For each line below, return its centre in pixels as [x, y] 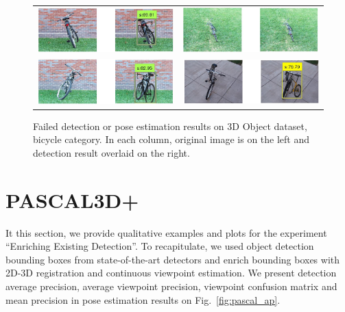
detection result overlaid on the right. [111, 152]
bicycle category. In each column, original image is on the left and [171, 139]
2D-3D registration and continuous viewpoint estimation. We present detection [171, 273]
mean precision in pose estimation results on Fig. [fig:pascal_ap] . [143, 299]
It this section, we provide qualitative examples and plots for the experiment [166, 232]
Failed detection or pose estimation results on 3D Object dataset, [170, 126]
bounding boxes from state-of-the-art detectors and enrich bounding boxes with [173, 259]
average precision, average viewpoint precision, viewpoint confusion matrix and [171, 286]
